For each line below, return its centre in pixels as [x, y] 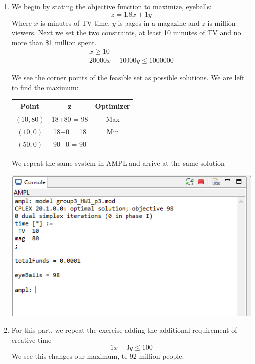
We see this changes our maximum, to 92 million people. [98, 356]
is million [221, 23]
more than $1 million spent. [54, 42]
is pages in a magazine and [159, 23]
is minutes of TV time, [75, 23]
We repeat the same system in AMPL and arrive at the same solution [118, 162]
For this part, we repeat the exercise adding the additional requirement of [124, 330]
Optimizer [113, 106]
